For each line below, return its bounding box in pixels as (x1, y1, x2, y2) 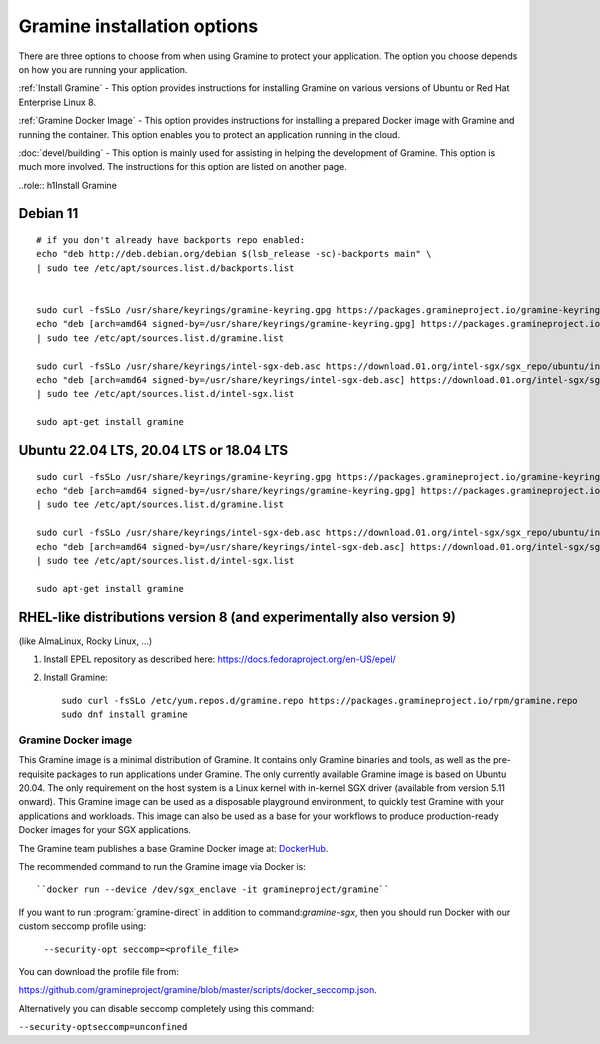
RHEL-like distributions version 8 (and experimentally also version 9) (18, 608, 457, 625)
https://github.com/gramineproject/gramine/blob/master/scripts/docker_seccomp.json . (18, 984, 377, 996)
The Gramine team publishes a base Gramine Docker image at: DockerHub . (18, 842, 329, 854)
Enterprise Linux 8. (18, 96, 97, 108)
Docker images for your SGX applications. (18, 824, 192, 836)
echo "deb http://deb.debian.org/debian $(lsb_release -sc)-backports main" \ (36, 248, 432, 260)
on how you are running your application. (18, 63, 188, 75)
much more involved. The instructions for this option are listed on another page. (18, 161, 347, 173)
